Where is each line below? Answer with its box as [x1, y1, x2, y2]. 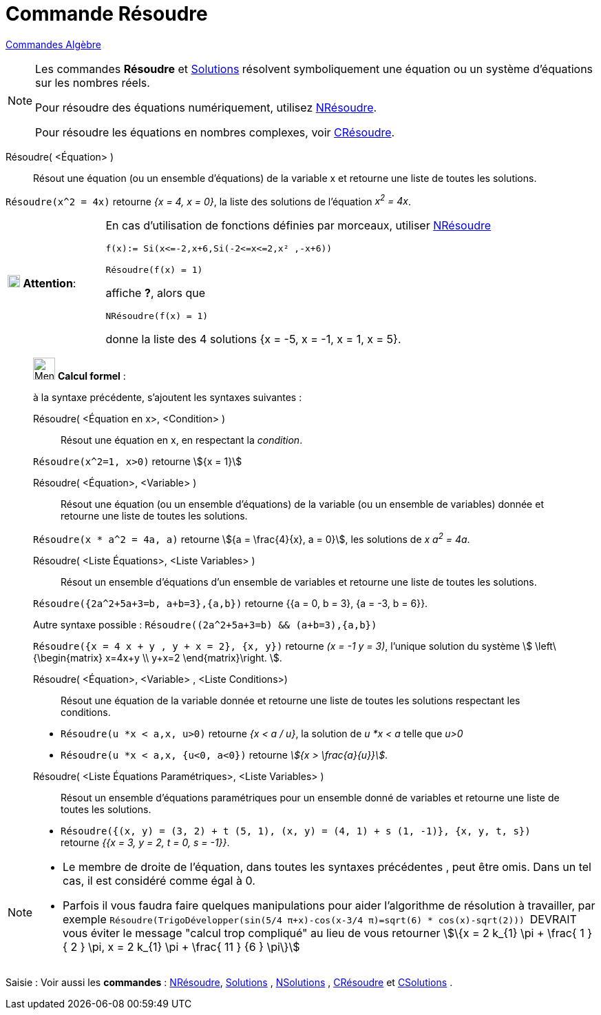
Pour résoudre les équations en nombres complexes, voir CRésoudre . [35, 125, 395, 139]
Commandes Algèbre [6, 38, 101, 50]
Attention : [23, 276, 76, 290]
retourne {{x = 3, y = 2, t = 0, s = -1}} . [61, 837, 230, 849]
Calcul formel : [57, 370, 126, 382]
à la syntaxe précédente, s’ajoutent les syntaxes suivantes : [33, 391, 302, 404]
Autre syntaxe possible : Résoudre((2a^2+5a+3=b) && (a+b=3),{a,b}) [33, 619, 377, 631]
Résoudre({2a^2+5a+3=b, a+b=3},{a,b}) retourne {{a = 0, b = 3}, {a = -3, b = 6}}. [33, 597, 428, 610]
